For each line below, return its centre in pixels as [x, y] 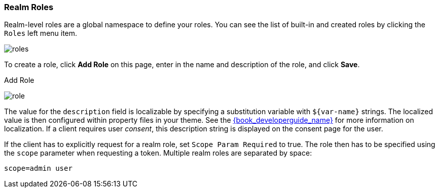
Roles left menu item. [41, 33]
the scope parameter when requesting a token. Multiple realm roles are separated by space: [158, 153]
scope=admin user [38, 169]
